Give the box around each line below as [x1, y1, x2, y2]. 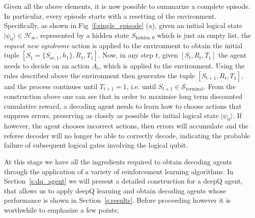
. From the [203, 81, 236, 91]
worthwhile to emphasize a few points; [4, 204, 119, 215]
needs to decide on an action [4, 61, 90, 71]
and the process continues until [4, 81, 98, 91]
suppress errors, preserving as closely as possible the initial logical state [4, 110, 219, 121]
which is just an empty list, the [157, 30, 251, 40]
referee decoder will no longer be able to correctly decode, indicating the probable [4, 130, 250, 140]
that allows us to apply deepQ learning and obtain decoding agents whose [4, 185, 227, 195]
